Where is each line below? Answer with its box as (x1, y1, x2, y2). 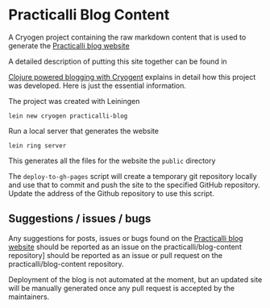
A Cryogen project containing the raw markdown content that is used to (8, 32, 247, 42)
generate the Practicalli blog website (8, 40, 131, 50)
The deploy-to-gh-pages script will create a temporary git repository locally (8, 171, 257, 181)
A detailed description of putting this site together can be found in (8, 56, 227, 66)
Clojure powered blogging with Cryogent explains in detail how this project (8, 72, 256, 81)
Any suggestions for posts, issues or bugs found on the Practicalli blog (8, 233, 243, 243)
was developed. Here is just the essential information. (8, 81, 187, 90)
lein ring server (8, 141, 67, 150)
